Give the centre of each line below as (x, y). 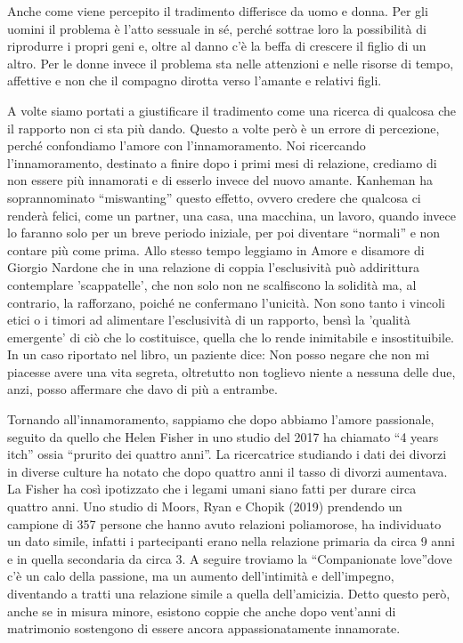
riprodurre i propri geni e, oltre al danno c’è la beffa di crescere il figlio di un (217, 46)
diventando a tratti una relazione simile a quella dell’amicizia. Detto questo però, (229, 593)
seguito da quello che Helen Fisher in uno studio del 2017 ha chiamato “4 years (223, 436)
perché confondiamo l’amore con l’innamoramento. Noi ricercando (187, 145)
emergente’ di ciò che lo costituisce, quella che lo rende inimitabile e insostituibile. (231, 337)
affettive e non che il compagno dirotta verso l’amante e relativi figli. (195, 80)
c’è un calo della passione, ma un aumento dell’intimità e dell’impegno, (201, 576)
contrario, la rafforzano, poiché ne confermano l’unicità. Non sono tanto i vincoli (226, 302)
